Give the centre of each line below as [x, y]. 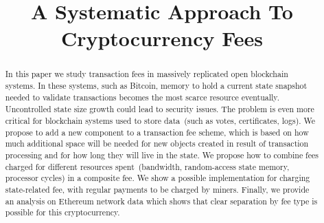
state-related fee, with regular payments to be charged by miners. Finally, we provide [157, 189]
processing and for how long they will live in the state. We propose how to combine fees [162, 155]
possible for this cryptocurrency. [62, 212]
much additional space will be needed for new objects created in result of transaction [157, 144]
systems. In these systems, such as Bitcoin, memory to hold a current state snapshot [156, 86]
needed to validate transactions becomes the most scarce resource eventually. [142, 97]
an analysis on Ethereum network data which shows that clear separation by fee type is [161, 201]
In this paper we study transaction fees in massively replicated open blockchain [147, 74]
